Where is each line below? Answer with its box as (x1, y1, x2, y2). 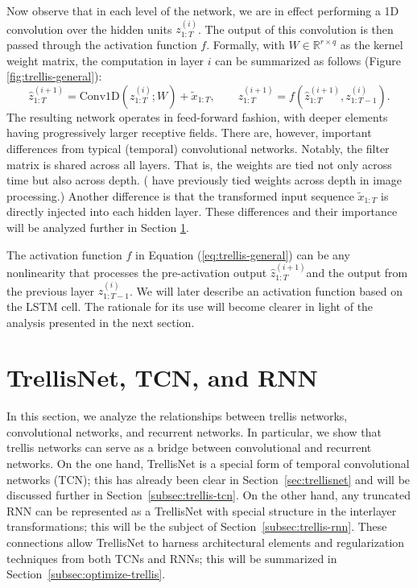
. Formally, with (206, 36, 285, 52)
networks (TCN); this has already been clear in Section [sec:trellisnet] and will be (6, 470, 411, 487)
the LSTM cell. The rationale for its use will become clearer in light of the (6, 297, 374, 314)
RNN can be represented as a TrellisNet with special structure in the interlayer (6, 502, 397, 519)
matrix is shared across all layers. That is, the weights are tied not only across (6, 155, 392, 172)
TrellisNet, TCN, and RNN (6, 361, 318, 394)
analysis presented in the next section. (6, 313, 195, 330)
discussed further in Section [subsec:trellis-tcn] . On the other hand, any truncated (6, 487, 411, 503)
